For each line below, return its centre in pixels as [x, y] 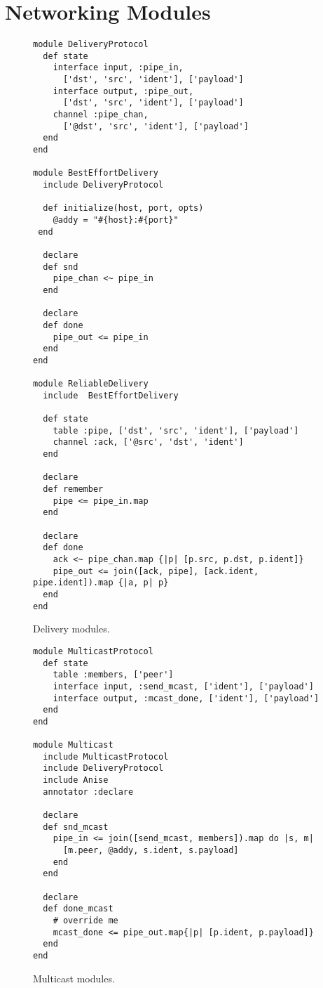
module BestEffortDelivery [96, 173]
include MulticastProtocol [106, 756]
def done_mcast [78, 909]
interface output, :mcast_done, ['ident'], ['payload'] [186, 698]
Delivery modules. [71, 629]
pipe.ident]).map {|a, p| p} [101, 583]
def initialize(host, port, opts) [123, 208]
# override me [85, 920]
